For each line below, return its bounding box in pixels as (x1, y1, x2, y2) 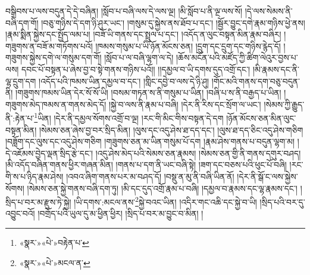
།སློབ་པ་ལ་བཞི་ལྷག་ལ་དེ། (104, 51, 174, 64)
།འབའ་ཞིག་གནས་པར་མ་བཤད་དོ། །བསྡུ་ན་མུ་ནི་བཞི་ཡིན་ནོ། (66, 170, 234, 182)
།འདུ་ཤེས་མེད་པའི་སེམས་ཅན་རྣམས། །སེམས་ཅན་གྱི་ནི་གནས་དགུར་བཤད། (95, 146, 301, 159)
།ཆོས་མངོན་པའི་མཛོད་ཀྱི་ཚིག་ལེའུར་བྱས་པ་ (176, 51, 298, 64)
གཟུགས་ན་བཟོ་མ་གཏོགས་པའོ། (5, 39, 93, 52)
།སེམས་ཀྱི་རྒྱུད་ (264, 98, 305, 110)
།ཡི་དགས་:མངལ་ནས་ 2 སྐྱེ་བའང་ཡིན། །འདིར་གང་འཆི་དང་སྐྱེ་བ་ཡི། (74, 194, 257, 208)
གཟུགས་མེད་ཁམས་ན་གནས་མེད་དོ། (5, 98, 107, 110)
